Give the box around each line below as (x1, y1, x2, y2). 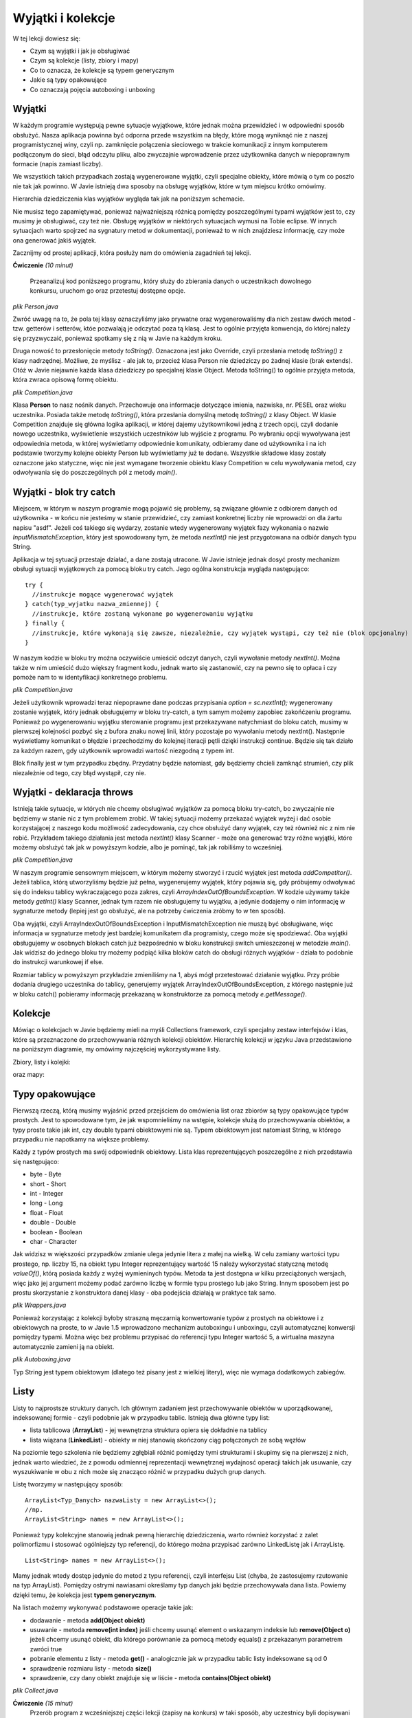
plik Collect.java (12, 1686, 58, 1695)
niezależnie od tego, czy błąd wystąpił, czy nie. (12, 768, 146, 777)
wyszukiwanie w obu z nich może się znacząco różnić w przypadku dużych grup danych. (12, 1467, 266, 1475)
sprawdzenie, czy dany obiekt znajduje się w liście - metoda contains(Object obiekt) (30, 1673, 271, 1682)
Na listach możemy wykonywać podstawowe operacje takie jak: (12, 1603, 194, 1611)
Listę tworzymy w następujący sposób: (12, 1480, 124, 1488)
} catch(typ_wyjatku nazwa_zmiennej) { (25, 600, 159, 608)
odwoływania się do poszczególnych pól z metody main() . (12, 468, 178, 476)
